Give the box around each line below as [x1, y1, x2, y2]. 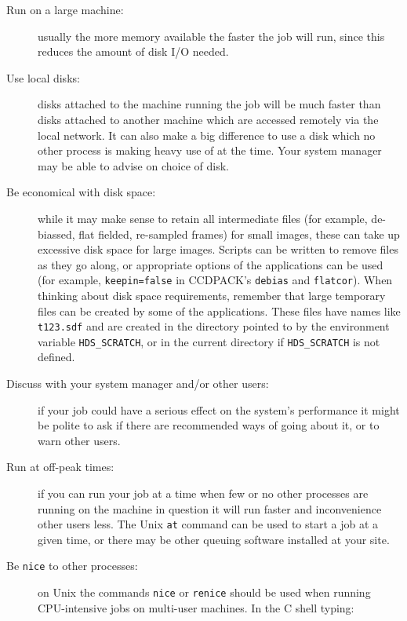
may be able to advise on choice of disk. [38, 157, 229, 174]
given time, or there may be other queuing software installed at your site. [38, 531, 390, 547]
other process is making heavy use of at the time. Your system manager [38, 142, 382, 159]
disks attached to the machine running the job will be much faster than [38, 96, 381, 112]
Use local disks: [6, 69, 80, 86]
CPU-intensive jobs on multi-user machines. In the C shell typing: [38, 599, 354, 616]
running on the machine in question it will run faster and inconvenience [38, 500, 382, 517]
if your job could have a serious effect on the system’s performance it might [38, 401, 400, 418]
